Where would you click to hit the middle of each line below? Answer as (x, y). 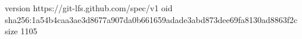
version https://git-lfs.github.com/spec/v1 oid (89, 8)
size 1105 (21, 31)
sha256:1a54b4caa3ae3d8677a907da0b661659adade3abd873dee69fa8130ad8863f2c (151, 19)
